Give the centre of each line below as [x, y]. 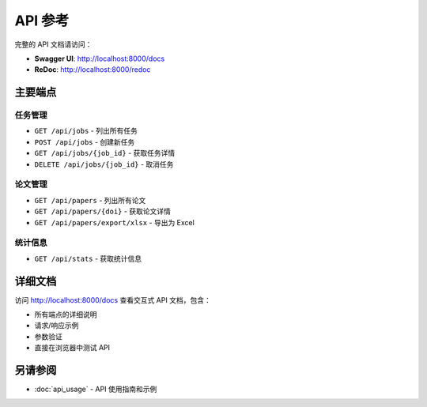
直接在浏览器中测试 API [72, 348]
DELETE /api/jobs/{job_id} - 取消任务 [104, 164]
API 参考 [42, 21]
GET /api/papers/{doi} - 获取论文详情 [103, 211]
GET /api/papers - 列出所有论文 [90, 200]
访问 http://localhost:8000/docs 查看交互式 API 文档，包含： [113, 300]
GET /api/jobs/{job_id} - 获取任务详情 [105, 153]
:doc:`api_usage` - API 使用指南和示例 [96, 389]
